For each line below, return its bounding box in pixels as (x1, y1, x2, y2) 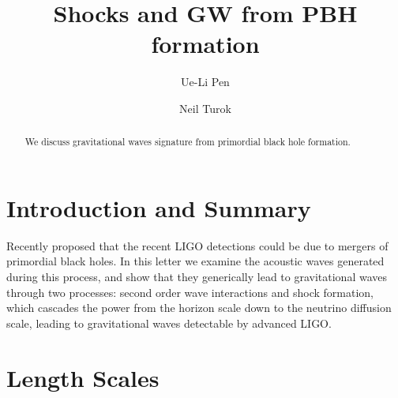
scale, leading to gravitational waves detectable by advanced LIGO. (6, 314, 332, 331)
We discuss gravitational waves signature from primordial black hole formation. (24, 135, 351, 148)
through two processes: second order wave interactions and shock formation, (6, 283, 374, 300)
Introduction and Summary (6, 191, 311, 223)
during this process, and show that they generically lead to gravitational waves (6, 268, 387, 285)
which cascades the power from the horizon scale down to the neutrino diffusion (6, 299, 392, 316)
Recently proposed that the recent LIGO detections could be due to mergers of (6, 237, 389, 253)
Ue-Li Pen (181, 73, 230, 90)
